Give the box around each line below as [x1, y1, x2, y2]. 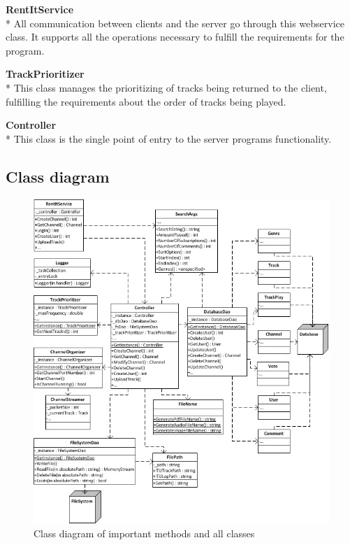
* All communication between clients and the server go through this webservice [6, 15, 344, 30]
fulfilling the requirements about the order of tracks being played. [6, 94, 286, 108]
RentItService [6, 2, 74, 16]
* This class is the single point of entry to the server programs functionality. [6, 131, 332, 146]
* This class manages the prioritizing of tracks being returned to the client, [6, 80, 327, 94]
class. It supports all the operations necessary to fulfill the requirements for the [6, 29, 344, 44]
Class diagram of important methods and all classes [34, 526, 255, 541]
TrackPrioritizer [6, 66, 85, 81]
